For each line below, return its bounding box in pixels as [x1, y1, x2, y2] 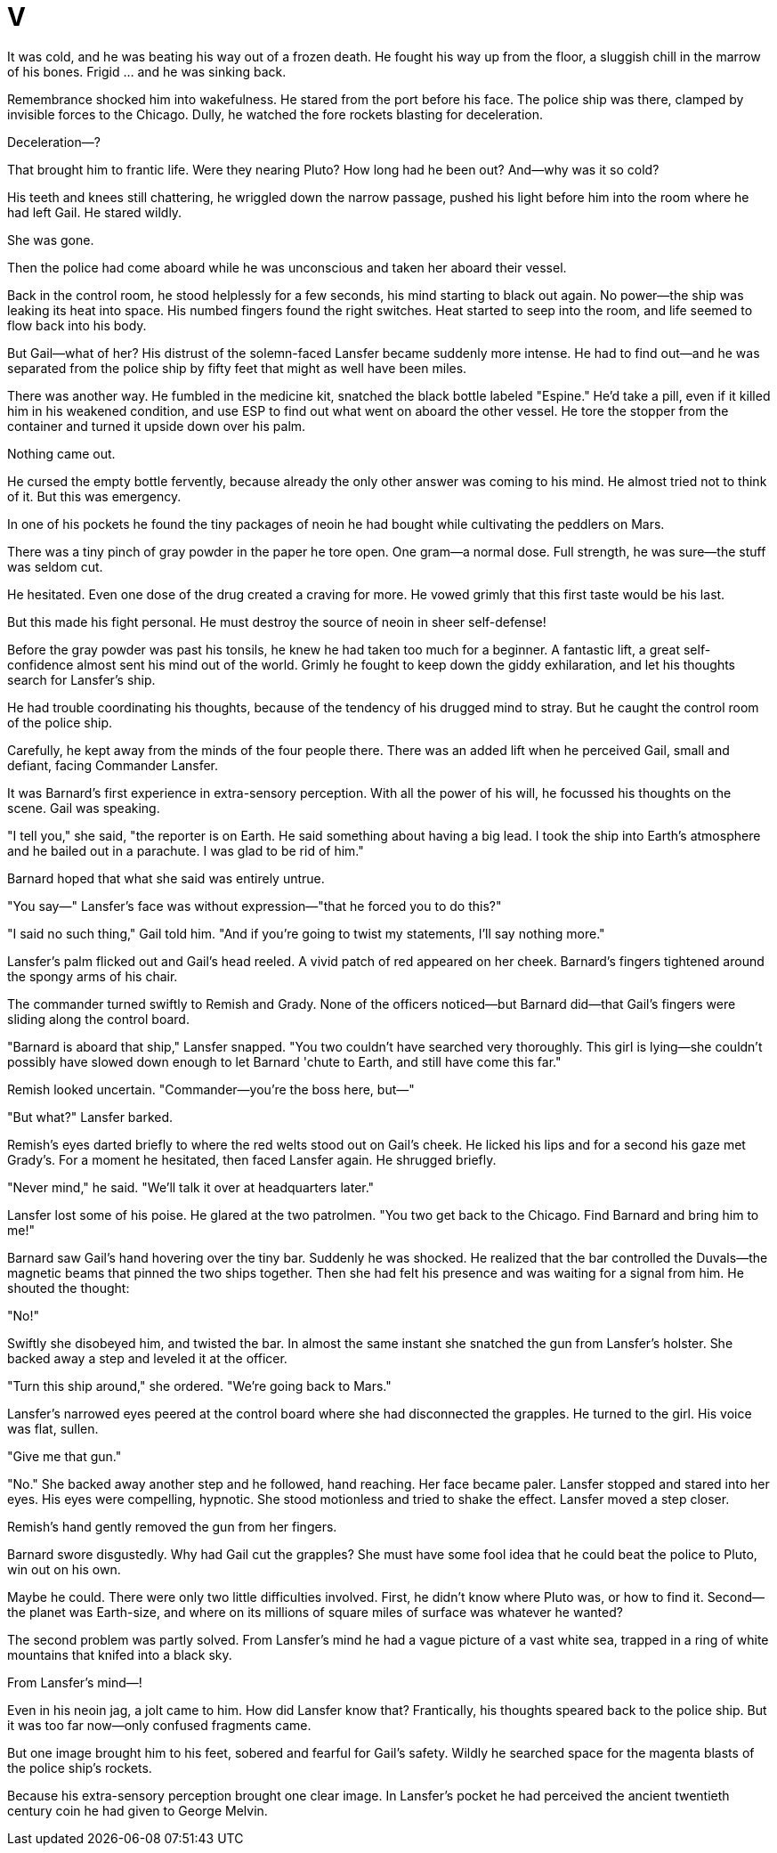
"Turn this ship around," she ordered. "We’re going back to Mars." [7, 1378, 392, 1394]
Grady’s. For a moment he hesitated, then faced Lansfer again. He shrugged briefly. [7, 1151, 497, 1167]
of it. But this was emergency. [7, 488, 182, 504]
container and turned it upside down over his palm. [7, 418, 306, 434]
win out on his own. [7, 1561, 121, 1577]
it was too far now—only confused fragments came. [7, 1717, 312, 1733]
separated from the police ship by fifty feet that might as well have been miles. [7, 360, 467, 376]
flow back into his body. [7, 317, 147, 333]
